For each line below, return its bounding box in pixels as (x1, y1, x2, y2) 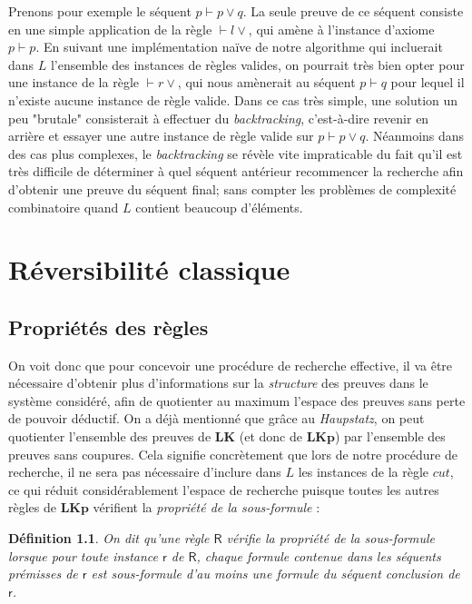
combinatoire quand (8, 197, 119, 216)
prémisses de (8, 564, 78, 583)
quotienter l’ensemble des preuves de (8, 427, 211, 446)
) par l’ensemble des (334, 427, 446, 446)
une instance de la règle (8, 73, 139, 92)
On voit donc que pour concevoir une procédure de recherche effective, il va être (8, 355, 453, 374)
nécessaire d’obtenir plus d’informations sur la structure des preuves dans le (8, 373, 428, 392)
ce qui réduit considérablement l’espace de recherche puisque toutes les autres (8, 480, 439, 499)
